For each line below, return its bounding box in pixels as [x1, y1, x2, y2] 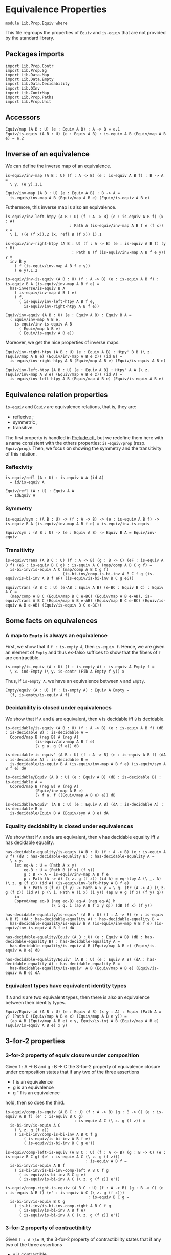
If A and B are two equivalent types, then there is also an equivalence [5, 994, 150, 1000]
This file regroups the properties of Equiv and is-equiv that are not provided [5, 29, 166, 35]
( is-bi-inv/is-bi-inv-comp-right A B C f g [14, 1204, 111, 1209]
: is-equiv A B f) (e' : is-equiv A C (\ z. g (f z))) [5, 1190, 125, 1196]
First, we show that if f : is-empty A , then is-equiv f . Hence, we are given [5, 643, 165, 650]
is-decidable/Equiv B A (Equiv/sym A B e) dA [10, 811, 109, 816]
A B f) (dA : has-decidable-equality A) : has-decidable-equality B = [5, 917, 159, 922]
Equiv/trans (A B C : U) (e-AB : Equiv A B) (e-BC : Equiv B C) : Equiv [5, 585, 164, 590]
